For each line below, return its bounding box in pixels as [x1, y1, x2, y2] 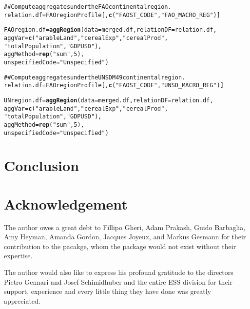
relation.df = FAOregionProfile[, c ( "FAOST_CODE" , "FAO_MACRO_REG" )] [4, 11, 220, 19]
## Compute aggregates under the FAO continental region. [4, 3, 172, 10]
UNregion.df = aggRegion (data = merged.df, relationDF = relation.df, [4, 97, 213, 104]
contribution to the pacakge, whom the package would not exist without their [4, 241, 236, 251]
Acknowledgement [4, 193, 128, 213]
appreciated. [4, 295, 40, 306]
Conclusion [4, 155, 79, 175]
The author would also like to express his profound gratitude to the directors [4, 267, 233, 277]
